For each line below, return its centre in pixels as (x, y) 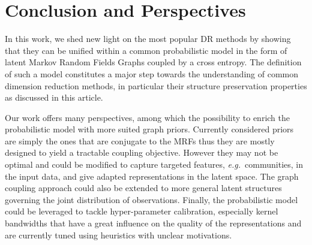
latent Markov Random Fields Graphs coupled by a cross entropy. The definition (153, 62)
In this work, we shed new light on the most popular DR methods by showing (148, 39)
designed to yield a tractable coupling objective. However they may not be (142, 152)
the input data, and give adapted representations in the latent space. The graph (152, 176)
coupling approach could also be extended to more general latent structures (143, 188)
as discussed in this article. (54, 97)
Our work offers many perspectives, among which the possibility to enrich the (148, 117)
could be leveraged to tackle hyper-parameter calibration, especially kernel (142, 211)
